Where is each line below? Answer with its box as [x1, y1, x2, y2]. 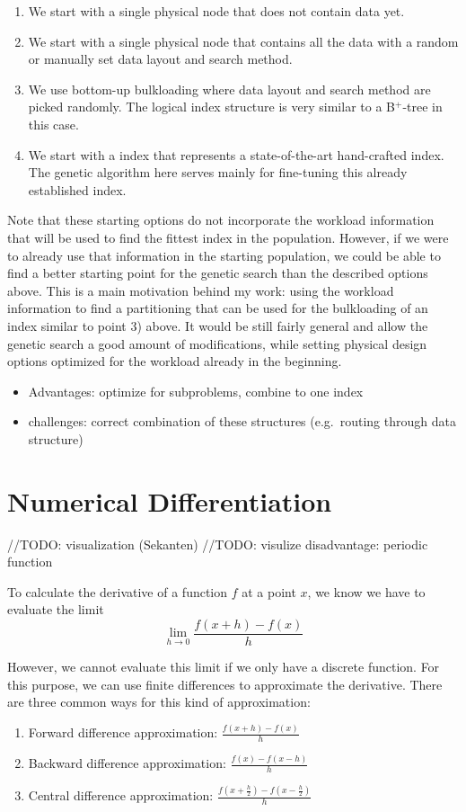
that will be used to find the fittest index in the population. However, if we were [7, 228, 449, 246]
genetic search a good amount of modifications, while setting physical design [7, 334, 427, 352]
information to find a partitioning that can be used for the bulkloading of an [7, 299, 428, 317]
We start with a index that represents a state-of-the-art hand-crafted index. [28, 145, 444, 164]
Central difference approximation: [28, 786, 214, 805]
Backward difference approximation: [28, 754, 226, 772]
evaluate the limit [7, 600, 104, 619]
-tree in [402, 97, 443, 116]
